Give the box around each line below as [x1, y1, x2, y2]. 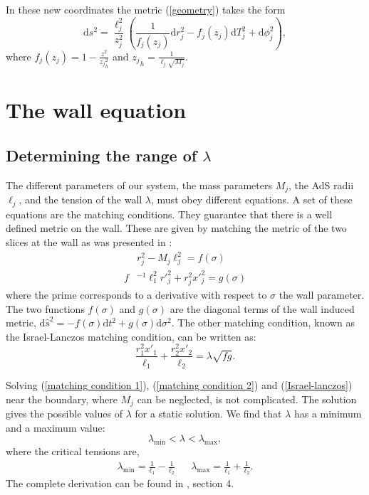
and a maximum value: [6, 420, 105, 435]
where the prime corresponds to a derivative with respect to [6, 287, 267, 302]
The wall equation [6, 95, 187, 124]
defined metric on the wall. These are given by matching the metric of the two [6, 220, 347, 235]
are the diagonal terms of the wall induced [170, 301, 355, 316]
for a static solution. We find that [135, 406, 282, 421]
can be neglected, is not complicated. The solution [137, 391, 357, 406]
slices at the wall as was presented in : [6, 234, 172, 249]
